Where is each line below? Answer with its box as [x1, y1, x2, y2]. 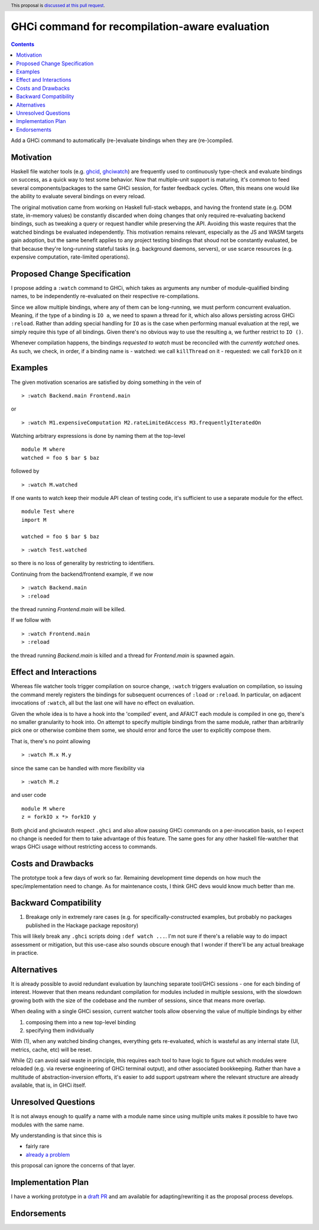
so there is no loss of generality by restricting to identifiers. [11, 560, 155, 567]
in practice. [11, 950, 38, 957]
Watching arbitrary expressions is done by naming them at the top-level [11, 432, 185, 440]
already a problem [25, 1151, 70, 1158]
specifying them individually [25, 1026, 95, 1034]
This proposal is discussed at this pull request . [11, 2, 106, 8]
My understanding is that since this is [11, 1132, 102, 1139]
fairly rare [25, 1142, 50, 1150]
